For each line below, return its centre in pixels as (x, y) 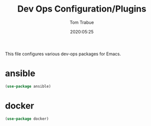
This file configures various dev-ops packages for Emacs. (63, 54)
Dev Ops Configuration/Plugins (82, 9)
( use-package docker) (27, 119)
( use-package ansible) (28, 86)
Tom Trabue (82, 22)
